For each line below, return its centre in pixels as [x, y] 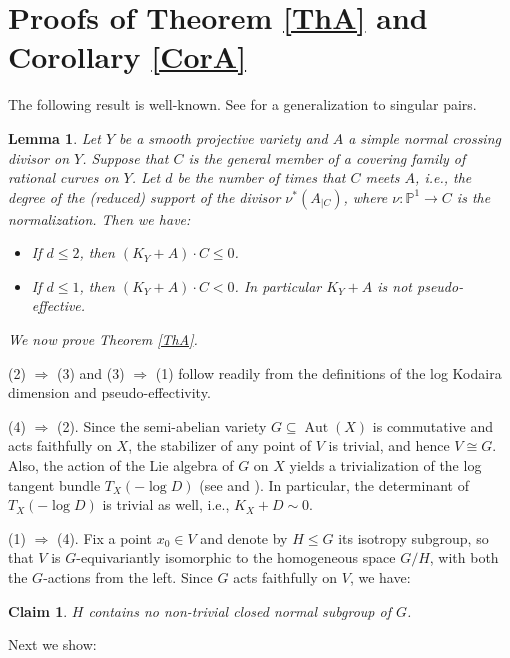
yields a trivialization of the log [385, 465]
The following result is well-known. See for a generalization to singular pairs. [242, 104]
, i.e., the [443, 177]
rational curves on [63, 177]
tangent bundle [54, 484]
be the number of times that [261, 177]
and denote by [244, 537]
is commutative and [433, 425]
